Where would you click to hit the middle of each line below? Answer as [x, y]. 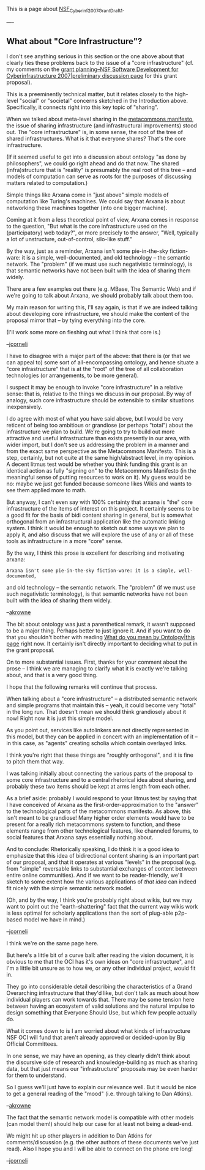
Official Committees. [32, 1044]
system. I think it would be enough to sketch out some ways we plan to [95, 528]
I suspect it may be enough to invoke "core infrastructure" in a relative [95, 387]
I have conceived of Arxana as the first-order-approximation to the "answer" [102, 804]
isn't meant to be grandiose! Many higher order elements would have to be [100, 817]
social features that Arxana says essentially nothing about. [80, 837]
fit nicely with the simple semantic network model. [70, 888]
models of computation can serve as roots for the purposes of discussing [99, 176]
